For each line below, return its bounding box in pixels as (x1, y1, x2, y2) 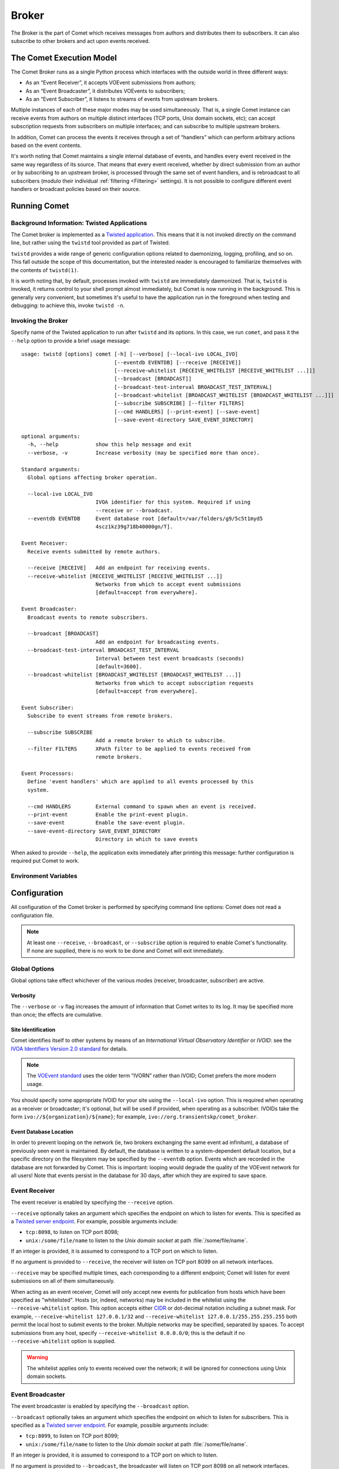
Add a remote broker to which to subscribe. (95, 737, 226, 744)
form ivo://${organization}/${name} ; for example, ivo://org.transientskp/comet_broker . (11, 1114, 259, 1121)
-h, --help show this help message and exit (27, 441, 192, 448)
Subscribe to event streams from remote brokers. (27, 713, 173, 719)
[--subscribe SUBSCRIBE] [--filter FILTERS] (113, 400, 244, 407)
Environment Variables (11, 871, 78, 880)
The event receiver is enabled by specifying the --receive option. (11, 1199, 174, 1206)
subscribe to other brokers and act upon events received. (11, 37, 150, 44)
